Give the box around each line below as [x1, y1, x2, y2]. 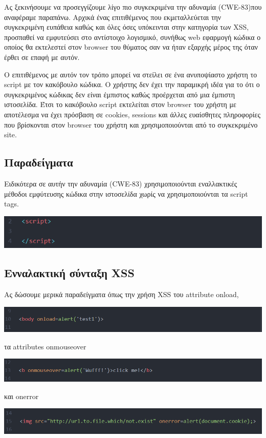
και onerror [4, 390, 39, 401]
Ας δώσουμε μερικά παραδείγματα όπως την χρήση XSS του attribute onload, [4, 289, 239, 300]
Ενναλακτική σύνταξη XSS [4, 265, 135, 281]
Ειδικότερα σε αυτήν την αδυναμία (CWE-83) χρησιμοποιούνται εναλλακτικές [4, 178, 237, 189]
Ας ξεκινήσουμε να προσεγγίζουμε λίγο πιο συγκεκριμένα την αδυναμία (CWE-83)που [4, 2, 262, 12]
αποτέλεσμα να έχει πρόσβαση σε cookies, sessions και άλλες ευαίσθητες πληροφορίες [4, 109, 261, 119]
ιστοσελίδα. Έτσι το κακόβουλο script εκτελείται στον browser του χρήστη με [4, 99, 236, 110]
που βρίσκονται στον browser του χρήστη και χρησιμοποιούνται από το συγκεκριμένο [4, 119, 258, 130]
